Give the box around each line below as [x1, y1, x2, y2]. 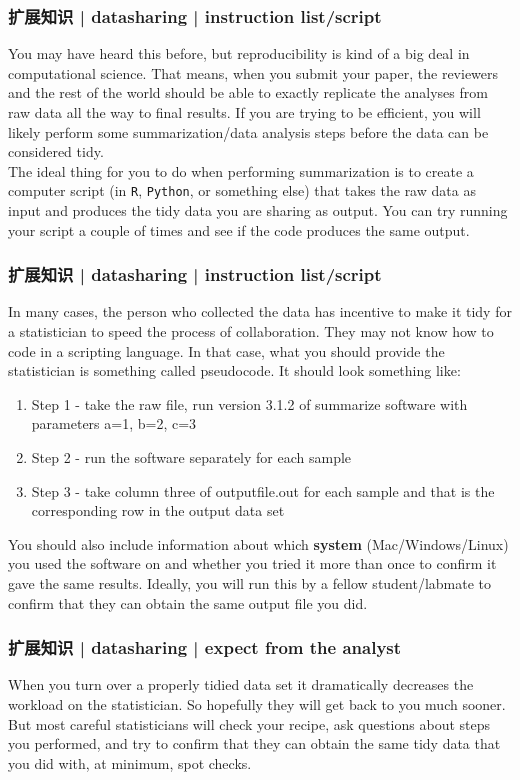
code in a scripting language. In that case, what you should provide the [8, 340, 445, 361]
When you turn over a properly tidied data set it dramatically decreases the [8, 674, 474, 695]
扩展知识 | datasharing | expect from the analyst [8, 635, 402, 660]
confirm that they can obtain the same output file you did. [8, 592, 368, 613]
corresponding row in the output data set [31, 500, 285, 521]
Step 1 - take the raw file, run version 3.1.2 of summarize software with [31, 393, 468, 414]
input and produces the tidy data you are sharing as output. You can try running [8, 200, 508, 221]
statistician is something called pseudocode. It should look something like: [8, 360, 461, 381]
